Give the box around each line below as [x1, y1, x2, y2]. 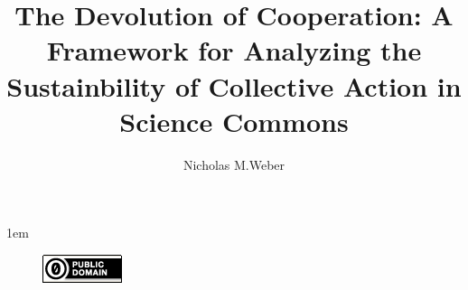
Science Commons [119, 102, 349, 139]
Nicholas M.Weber [183, 154, 285, 173]
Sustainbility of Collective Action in [6, 67, 462, 104]
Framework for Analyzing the [46, 32, 422, 69]
